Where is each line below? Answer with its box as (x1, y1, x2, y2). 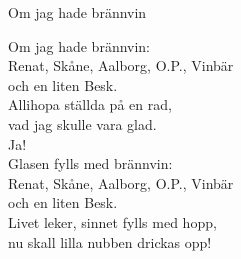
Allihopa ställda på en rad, (8, 94, 172, 115)
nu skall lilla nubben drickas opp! (8, 231, 212, 252)
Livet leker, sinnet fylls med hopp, (8, 211, 217, 232)
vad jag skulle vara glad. (8, 113, 157, 134)
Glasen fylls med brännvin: (8, 153, 173, 174)
